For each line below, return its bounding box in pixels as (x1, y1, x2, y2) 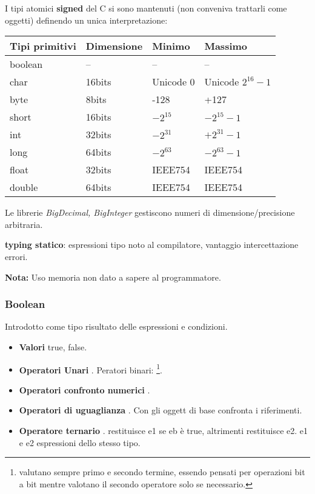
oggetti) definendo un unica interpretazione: (5, 13, 168, 26)
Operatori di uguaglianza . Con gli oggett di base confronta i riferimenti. (19, 404, 302, 416)
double (10, 180, 38, 195)
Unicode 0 (152, 75, 195, 89)
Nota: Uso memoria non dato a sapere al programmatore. (5, 270, 221, 283)
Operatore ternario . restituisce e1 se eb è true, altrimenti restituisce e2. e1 (19, 424, 308, 436)
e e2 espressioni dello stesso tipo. (19, 436, 141, 449)
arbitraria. (5, 218, 43, 230)
